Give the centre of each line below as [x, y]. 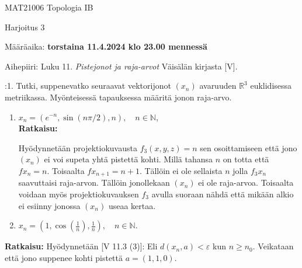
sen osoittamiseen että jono [249, 147]
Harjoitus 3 [25, 27]
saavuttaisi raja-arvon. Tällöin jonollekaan [94, 182]
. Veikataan [273, 246]
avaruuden [218, 86]
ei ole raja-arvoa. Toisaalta [246, 182]
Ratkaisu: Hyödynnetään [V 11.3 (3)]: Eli [81, 246]
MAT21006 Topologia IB [49, 7]
